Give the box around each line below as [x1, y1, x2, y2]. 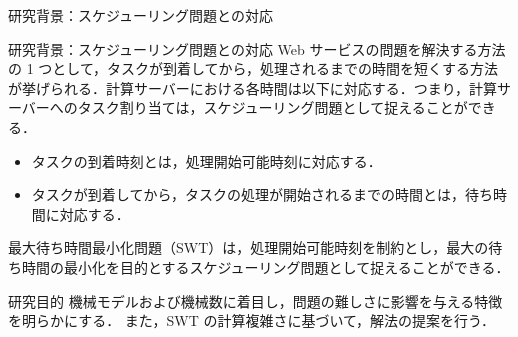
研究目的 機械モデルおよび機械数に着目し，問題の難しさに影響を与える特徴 [8, 290, 503, 311]
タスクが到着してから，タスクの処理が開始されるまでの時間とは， [31, 184, 465, 205]
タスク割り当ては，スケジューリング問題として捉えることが [77, 97, 468, 118]
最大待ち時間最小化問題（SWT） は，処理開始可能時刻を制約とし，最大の [8, 237, 489, 258]
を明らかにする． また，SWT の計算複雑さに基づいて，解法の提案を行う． [8, 310, 495, 331]
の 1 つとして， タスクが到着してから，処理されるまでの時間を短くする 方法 [8, 58, 499, 79]
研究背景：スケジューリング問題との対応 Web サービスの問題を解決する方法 [8, 38, 506, 59]
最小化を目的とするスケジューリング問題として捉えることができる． [63, 256, 510, 277]
